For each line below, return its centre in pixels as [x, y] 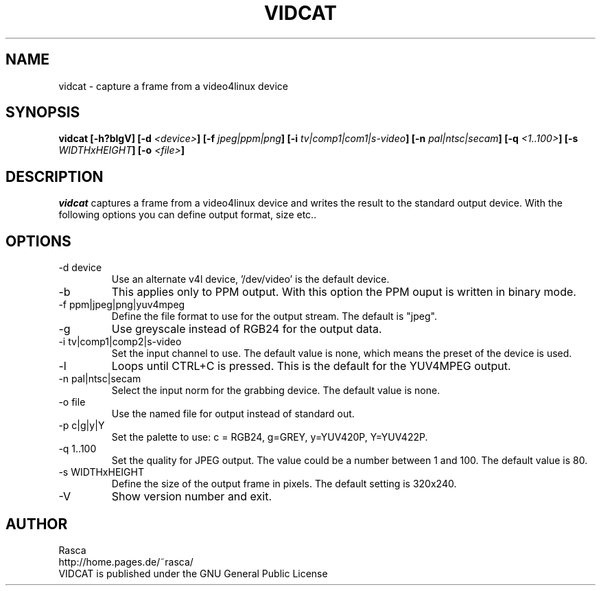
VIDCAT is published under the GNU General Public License [193, 573]
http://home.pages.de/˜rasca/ [126, 561]
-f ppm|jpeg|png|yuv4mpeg [122, 305]
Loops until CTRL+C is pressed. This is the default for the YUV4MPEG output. [311, 366]
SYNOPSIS [43, 113]
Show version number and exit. [192, 497]
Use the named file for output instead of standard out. [233, 414]
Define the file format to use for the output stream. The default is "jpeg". [274, 316]
